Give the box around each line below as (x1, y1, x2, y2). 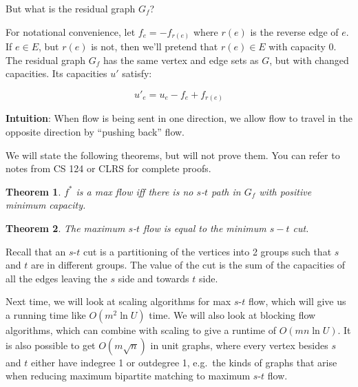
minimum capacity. (6, 198, 86, 212)
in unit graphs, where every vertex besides (150, 337, 328, 352)
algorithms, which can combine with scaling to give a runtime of (6, 322, 276, 337)
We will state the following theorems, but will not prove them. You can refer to (6, 147, 340, 162)
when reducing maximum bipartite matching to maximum (6, 368, 251, 383)
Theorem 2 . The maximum (6, 220, 125, 235)
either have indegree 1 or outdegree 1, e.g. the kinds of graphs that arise (30, 355, 337, 369)
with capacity (268, 39, 326, 54)
